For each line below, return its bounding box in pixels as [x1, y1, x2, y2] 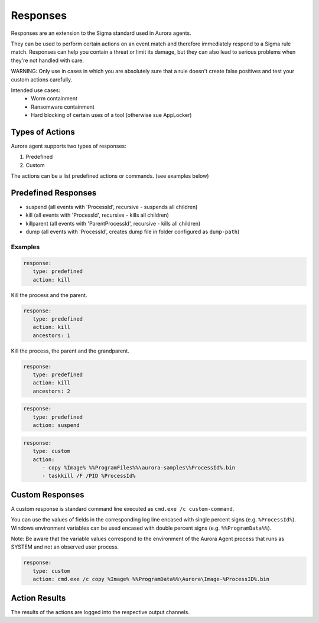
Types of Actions [11, 127, 75, 137]
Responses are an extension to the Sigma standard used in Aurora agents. [11, 30, 191, 37]
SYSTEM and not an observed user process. [11, 543, 119, 550]
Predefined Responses [11, 188, 97, 198]
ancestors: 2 [32, 387, 71, 394]
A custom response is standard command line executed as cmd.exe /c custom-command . [11, 505, 235, 512]
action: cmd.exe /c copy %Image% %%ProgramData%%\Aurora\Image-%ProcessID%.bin [32, 576, 270, 583]
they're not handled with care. [11, 57, 84, 64]
